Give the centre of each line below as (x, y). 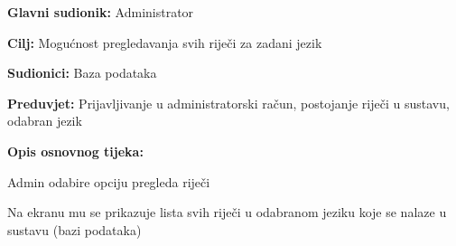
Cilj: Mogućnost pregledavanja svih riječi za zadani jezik (165, 42)
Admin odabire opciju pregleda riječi (109, 181)
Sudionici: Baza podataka (82, 73)
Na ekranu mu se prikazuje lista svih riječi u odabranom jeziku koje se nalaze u (227, 212)
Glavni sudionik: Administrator (101, 12)
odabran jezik (45, 121)
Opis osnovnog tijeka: (75, 151)
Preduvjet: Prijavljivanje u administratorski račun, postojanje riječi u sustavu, (228, 103)
